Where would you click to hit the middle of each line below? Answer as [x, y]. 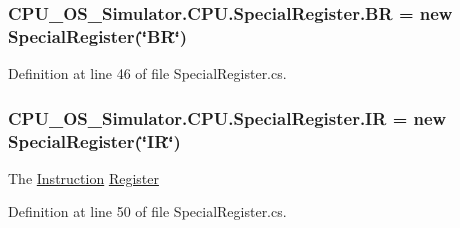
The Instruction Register [83, 177]
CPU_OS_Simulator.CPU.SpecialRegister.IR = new [227, 117]
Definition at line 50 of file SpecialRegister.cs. [147, 211]
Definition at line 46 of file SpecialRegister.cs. [147, 73]
